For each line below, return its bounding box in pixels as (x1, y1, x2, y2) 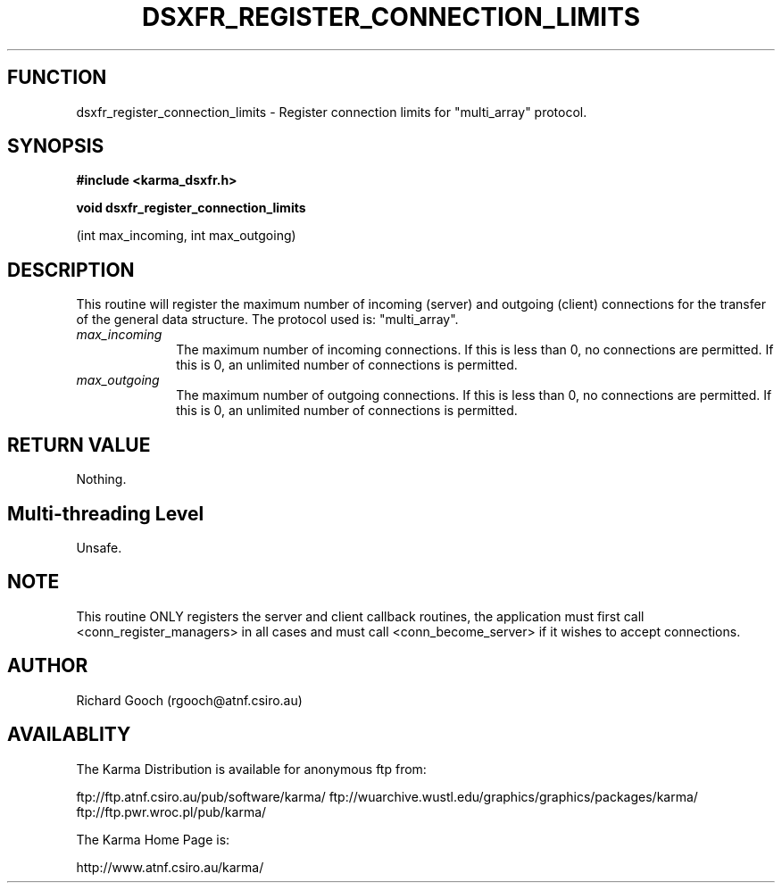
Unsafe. (76, 539, 122, 555)
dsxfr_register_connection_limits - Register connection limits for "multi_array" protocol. (76, 104, 587, 120)
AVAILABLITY (7, 723, 131, 746)
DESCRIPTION (7, 258, 135, 281)
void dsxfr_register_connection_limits (76, 200, 306, 216)
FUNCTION (7, 66, 107, 89)
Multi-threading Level (7, 502, 204, 525)
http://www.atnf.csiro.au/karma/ (76, 859, 264, 875)
